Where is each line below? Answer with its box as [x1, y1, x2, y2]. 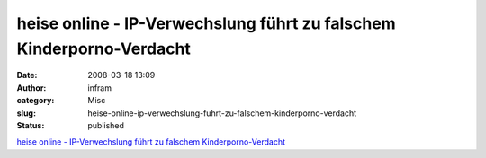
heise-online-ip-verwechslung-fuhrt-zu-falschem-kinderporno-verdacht [87, 108, 357, 118]
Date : [16, 70, 38, 81]
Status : [16, 119, 45, 130]
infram [87, 82, 112, 93]
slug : [16, 108, 36, 118]
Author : [16, 82, 47, 93]
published [87, 119, 125, 130]
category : [16, 95, 55, 106]
